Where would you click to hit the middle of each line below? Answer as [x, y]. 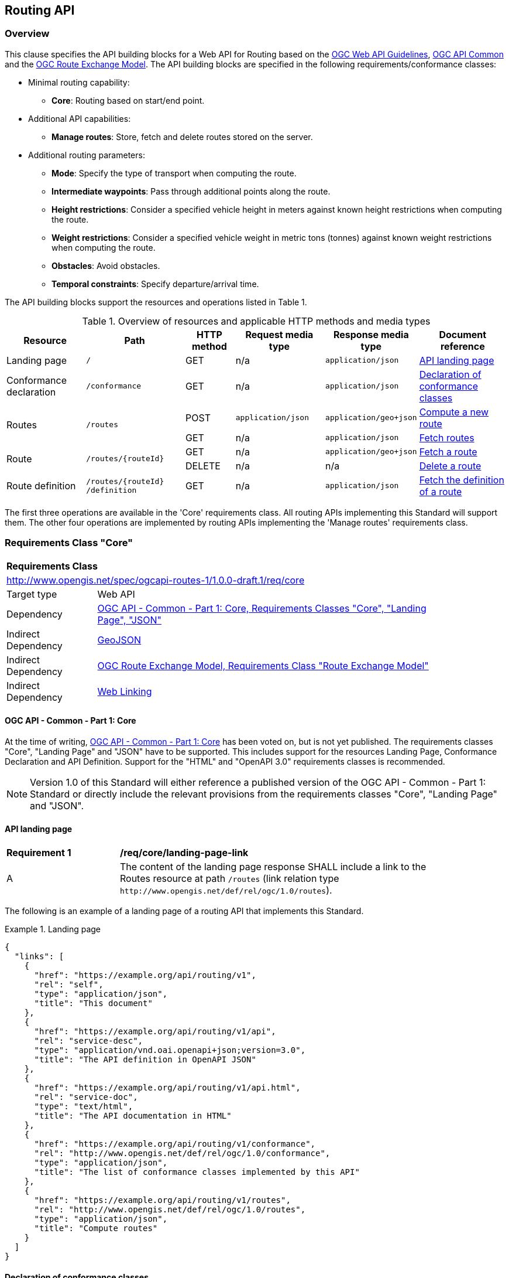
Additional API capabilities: [80, 118]
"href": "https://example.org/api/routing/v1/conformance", [175, 1144]
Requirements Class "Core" [69, 543]
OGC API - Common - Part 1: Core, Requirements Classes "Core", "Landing [262, 608]
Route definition [41, 485]
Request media [279, 334]
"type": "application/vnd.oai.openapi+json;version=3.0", [170, 1050]
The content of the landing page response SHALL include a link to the [273, 866]
